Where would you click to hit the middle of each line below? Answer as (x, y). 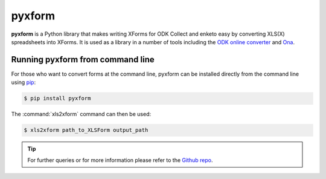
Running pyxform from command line (83, 60)
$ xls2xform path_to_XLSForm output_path (86, 130)
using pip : (24, 82)
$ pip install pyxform (57, 99)
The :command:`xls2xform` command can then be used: (81, 114)
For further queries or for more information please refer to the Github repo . (120, 160)
